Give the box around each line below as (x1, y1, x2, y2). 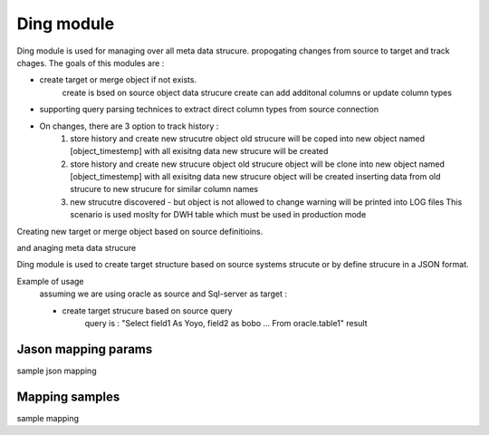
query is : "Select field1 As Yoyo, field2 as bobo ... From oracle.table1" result (84, 317, 368, 328)
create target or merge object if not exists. (39, 74, 197, 85)
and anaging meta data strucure (16, 243, 137, 254)
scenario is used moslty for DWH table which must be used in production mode (70, 209, 367, 220)
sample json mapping (16, 365, 97, 376)
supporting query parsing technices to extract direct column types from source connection (39, 104, 379, 115)
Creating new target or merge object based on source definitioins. (16, 226, 264, 237)
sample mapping (16, 412, 80, 423)
